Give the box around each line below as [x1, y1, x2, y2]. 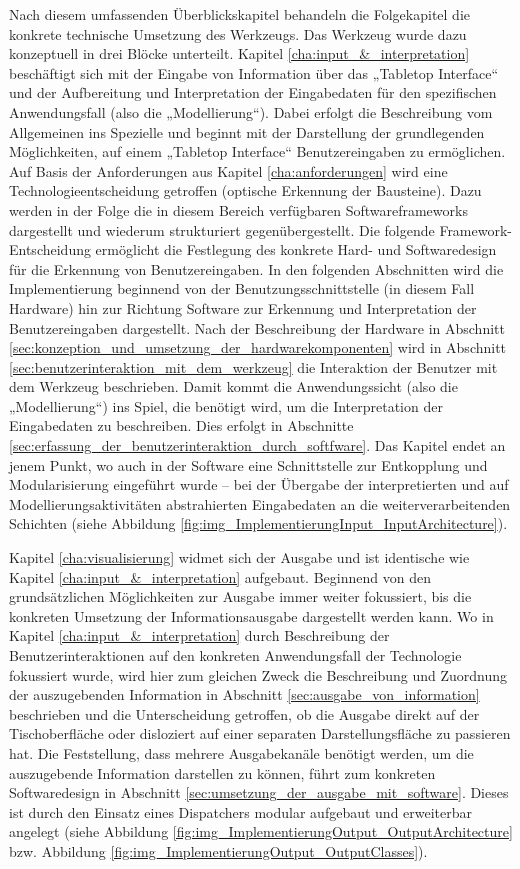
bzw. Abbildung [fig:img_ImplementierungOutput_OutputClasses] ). [9, 840, 428, 861]
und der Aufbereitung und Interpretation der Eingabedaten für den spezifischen [9, 82, 497, 103]
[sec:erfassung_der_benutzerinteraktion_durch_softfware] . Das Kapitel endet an [9, 435, 506, 456]
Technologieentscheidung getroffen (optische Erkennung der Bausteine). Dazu [9, 180, 482, 201]
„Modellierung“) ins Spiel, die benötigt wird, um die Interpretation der [9, 395, 443, 416]
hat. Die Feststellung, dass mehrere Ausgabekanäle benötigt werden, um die [9, 742, 474, 763]
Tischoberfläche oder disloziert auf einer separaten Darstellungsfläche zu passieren [9, 723, 511, 744]
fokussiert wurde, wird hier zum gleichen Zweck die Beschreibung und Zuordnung [9, 664, 508, 685]
